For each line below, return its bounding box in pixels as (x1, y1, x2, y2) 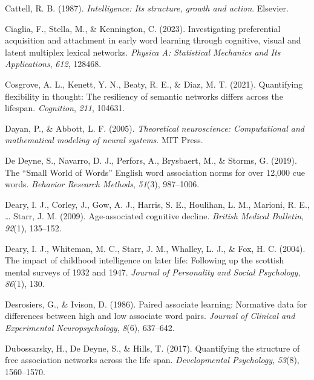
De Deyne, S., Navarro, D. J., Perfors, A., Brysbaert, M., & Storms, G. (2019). (5, 153, 297, 166)
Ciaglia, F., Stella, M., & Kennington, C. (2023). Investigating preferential (5, 22, 281, 34)
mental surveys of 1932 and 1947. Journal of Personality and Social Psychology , (5, 265, 301, 278)
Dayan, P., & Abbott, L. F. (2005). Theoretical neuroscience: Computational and (5, 121, 304, 134)
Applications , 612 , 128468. (5, 57, 102, 70)
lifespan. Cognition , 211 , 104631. (5, 101, 125, 114)
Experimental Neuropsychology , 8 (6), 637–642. (5, 321, 175, 334)
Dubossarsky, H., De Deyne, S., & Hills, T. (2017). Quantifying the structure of (5, 341, 300, 354)
